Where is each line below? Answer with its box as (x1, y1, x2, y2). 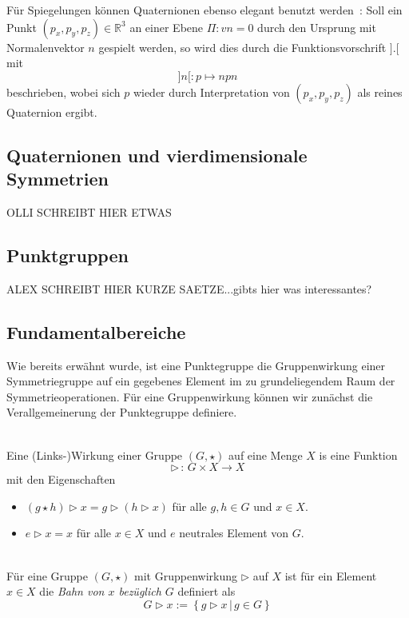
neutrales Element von (179, 524, 289, 541)
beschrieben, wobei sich (6, 83, 121, 100)
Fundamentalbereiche (6, 319, 186, 344)
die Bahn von (39, 583, 105, 600)
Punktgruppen (6, 242, 129, 267)
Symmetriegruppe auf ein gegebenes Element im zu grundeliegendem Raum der (6, 373, 395, 389)
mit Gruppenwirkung (134, 567, 237, 584)
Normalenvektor (6, 38, 85, 55)
